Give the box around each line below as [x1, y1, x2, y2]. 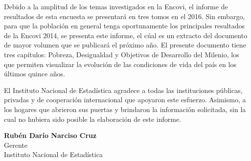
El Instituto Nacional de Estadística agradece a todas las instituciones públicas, [4, 85, 243, 95]
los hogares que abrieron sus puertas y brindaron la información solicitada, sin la [4, 104, 246, 114]
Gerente [4, 139, 27, 150]
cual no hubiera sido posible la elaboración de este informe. [4, 114, 182, 124]
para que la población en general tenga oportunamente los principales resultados [4, 21, 245, 31]
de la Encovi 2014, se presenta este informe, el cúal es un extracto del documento [4, 30, 248, 40]
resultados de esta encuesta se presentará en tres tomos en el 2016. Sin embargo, [4, 11, 245, 21]
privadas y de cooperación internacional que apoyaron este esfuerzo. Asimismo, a [4, 94, 246, 105]
